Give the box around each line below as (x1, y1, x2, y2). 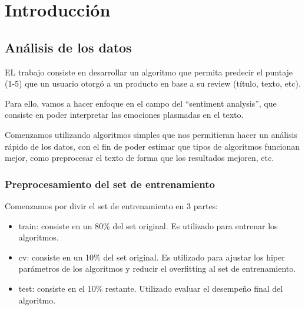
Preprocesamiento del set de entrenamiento (5, 176, 215, 191)
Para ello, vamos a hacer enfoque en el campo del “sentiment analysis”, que (5, 97, 277, 109)
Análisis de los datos (5, 38, 132, 56)
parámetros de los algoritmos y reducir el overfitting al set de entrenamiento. (18, 262, 296, 275)
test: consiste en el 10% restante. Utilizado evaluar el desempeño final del (18, 282, 283, 294)
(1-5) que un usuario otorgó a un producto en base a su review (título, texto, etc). (5, 77, 301, 90)
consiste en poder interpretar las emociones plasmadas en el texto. (5, 108, 244, 121)
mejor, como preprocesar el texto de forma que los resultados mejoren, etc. (5, 151, 274, 164)
